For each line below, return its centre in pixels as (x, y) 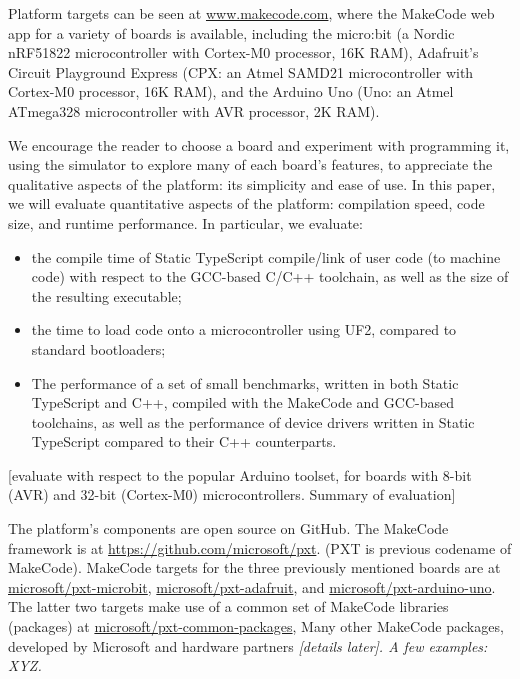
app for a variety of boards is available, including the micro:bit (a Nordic (231, 32)
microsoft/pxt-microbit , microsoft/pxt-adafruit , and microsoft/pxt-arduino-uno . (252, 586)
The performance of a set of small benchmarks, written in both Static (245, 382)
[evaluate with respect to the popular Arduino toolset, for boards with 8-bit (240, 474)
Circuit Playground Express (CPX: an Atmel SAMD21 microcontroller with (241, 71)
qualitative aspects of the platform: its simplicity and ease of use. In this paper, (252, 183)
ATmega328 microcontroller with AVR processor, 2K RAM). (194, 110)
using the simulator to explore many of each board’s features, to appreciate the (250, 164)
